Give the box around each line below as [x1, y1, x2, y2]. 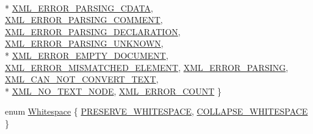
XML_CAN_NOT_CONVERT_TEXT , [5, 73, 159, 85]
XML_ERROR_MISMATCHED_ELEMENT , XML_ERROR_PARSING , [5, 61, 289, 73]
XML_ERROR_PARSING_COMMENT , [5, 13, 163, 26]
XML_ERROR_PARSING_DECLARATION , [5, 25, 181, 38]
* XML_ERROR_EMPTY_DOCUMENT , [5, 49, 168, 61]
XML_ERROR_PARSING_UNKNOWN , [5, 37, 164, 50]
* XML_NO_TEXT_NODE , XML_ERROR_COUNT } [5, 84, 221, 97]
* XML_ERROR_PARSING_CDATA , [5, 1, 153, 14]
